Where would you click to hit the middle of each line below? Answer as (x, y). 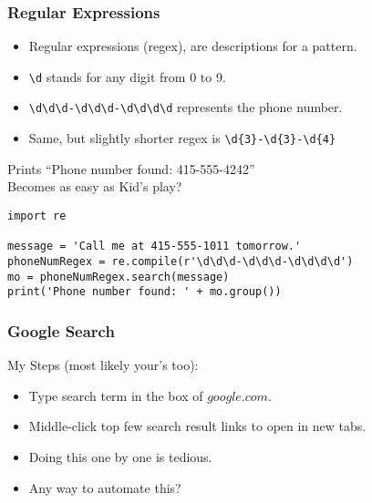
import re (37, 216)
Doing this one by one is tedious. (120, 456)
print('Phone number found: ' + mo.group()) (145, 292)
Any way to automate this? (105, 487)
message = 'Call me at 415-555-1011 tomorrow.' (155, 246)
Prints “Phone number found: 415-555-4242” (131, 168)
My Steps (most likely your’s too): (103, 365)
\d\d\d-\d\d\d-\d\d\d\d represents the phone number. (186, 107)
